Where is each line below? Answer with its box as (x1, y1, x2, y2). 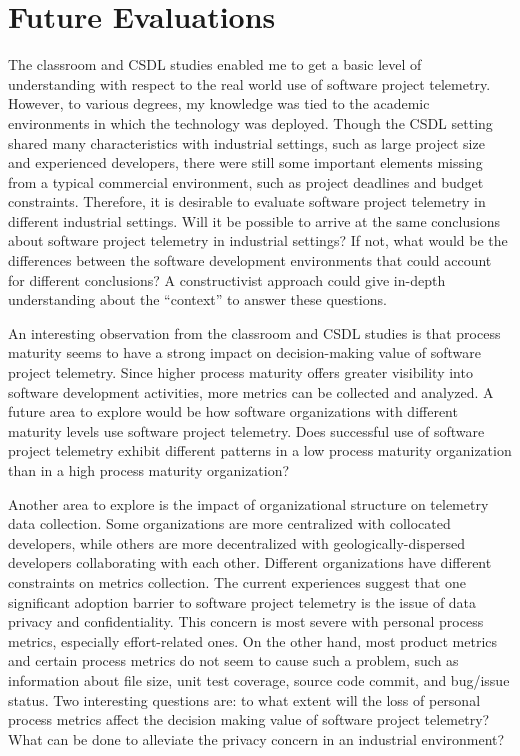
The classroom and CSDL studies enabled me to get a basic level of (8, 54, 422, 75)
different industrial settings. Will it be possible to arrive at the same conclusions (8, 210, 500, 231)
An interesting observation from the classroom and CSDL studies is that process (8, 322, 501, 343)
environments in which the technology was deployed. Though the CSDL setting (8, 112, 493, 133)
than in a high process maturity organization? (8, 460, 290, 480)
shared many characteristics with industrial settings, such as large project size (8, 132, 485, 153)
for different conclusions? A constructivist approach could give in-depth (8, 269, 446, 290)
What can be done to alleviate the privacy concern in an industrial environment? (8, 728, 505, 749)
